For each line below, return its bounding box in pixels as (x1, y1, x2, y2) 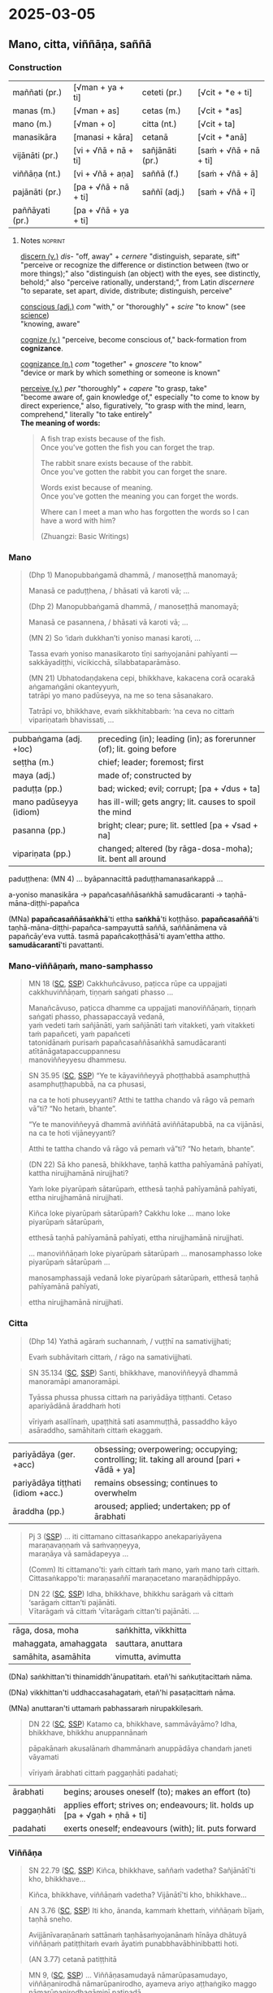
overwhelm (94, 1487, 137, 1499)
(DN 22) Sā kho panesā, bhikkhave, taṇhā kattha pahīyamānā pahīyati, (28, 1160, 264, 1169)
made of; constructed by (97, 770, 193, 781)
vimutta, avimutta (115, 1651, 181, 1662)
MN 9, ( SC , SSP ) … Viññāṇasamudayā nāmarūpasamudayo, (28, 1970, 228, 1980)
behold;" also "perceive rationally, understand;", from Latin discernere (19, 277, 255, 287)
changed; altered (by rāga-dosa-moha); (97, 843, 253, 855)
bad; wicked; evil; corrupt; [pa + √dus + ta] (97, 783, 261, 794)
